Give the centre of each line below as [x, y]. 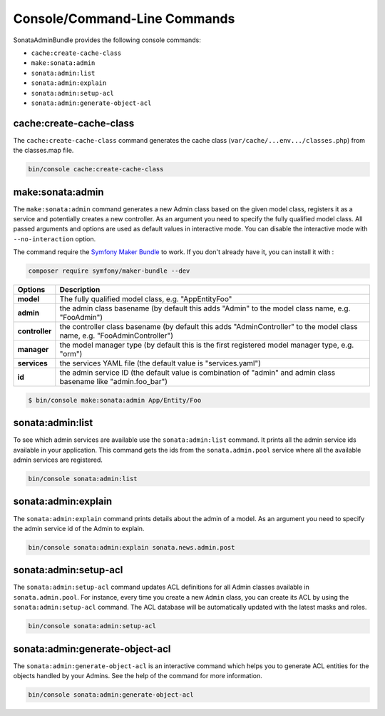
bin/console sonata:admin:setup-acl [92, 626]
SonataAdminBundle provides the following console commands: [107, 40]
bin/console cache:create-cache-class [96, 169]
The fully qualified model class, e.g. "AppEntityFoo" [146, 299]
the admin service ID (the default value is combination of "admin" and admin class [197, 373]
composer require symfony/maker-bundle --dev [109, 271]
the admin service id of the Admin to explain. [79, 528]
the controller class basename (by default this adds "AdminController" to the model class [209, 327]
